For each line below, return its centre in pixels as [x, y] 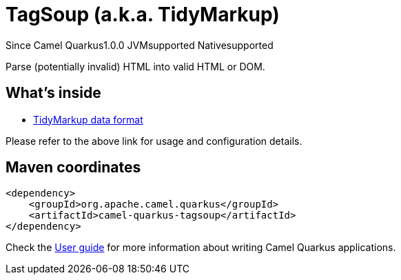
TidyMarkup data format [88, 119]
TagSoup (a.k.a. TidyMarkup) [143, 14]
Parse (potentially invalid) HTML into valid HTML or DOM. [135, 66]
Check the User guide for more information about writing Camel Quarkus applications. [201, 248]
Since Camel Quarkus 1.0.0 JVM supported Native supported [140, 45]
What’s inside [53, 93]
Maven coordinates [73, 168]
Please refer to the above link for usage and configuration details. [154, 141]
